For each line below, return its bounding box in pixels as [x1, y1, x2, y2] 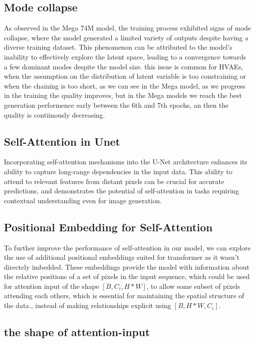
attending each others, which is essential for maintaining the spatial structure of [4, 290, 244, 301]
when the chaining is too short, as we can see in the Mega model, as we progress [4, 80, 246, 91]
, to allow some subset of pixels [146, 280, 240, 291]
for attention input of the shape [4, 280, 99, 291]
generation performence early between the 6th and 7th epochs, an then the [4, 99, 229, 110]
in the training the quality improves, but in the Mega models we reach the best [4, 90, 242, 100]
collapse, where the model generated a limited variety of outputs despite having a [4, 32, 249, 42]
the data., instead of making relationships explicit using [4, 300, 171, 311]
